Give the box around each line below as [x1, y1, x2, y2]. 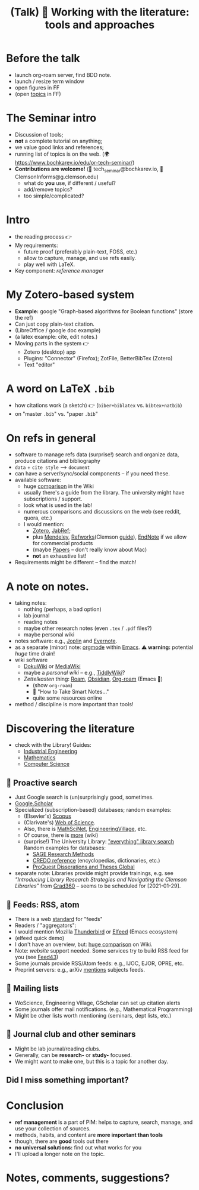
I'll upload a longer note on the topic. [14, 1150, 105, 1157]
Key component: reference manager [14, 267, 104, 274]
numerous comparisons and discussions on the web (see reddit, [23, 508, 181, 515]
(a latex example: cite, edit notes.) [14, 333, 98, 340]
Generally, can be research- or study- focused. [14, 1051, 132, 1058]
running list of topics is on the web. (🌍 [14, 150, 110, 157]
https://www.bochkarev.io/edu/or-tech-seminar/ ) [14, 159, 135, 166]
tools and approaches [45, 18, 155, 32]
